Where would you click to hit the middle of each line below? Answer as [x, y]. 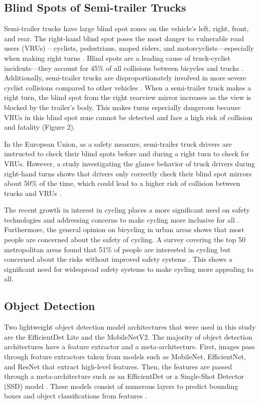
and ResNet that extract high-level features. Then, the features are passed [118, 366]
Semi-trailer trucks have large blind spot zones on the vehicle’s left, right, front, [126, 28]
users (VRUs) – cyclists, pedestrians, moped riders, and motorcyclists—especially [129, 48]
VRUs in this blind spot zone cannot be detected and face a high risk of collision [128, 117]
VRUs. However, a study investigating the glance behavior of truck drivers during [130, 163]
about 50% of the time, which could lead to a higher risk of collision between [122, 183]
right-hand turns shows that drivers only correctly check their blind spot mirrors [128, 173]
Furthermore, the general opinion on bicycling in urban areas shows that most [124, 229]
